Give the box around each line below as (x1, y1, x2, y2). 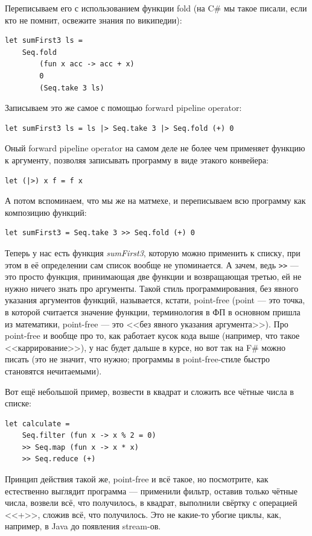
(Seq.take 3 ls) (39, 83, 104, 92)
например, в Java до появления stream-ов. (5, 520, 161, 532)
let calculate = (5, 419, 70, 428)
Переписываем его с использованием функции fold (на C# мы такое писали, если (5, 2, 307, 14)
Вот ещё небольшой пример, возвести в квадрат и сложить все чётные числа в (5, 385, 294, 397)
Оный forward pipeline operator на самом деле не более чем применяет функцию (5, 142, 305, 154)
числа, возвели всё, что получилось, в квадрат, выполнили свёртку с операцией (5, 496, 298, 509)
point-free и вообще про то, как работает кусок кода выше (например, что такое (5, 329, 300, 342)
